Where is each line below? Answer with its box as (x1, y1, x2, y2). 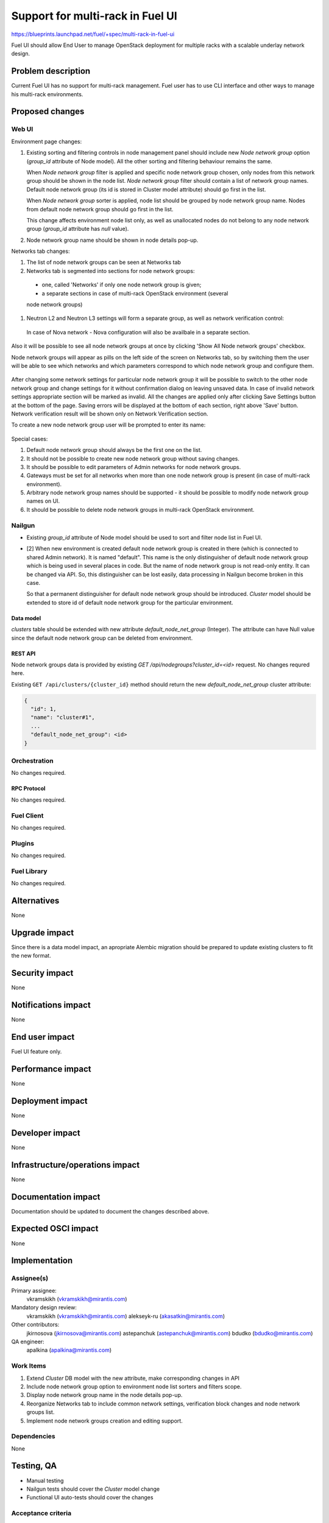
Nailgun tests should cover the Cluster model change (26, 1485, 160, 1493)
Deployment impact (11, 1095, 88, 1106)
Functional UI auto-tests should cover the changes (26, 1494, 154, 1501)
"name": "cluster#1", (30, 714, 96, 721)
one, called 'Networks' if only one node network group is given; (41, 281, 202, 289)
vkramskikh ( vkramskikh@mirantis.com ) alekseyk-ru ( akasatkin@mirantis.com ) (26, 1312, 225, 1320)
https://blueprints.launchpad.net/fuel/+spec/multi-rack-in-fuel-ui (11, 30, 175, 38)
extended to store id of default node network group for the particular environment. (26, 599, 234, 606)
